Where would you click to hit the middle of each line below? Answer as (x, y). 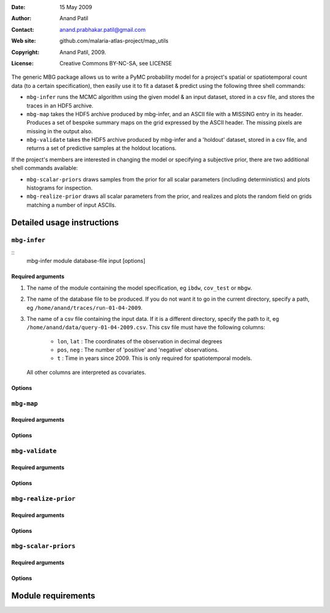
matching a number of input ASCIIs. (71, 205)
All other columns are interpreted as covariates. (86, 372)
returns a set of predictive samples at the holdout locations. (101, 148)
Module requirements (53, 596)
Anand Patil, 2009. (83, 52)
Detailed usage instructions (65, 222)
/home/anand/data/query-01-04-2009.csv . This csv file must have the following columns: (146, 328)
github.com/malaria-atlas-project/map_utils (114, 41)
